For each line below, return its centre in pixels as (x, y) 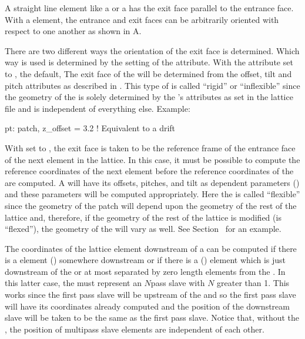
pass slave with (178, 283)
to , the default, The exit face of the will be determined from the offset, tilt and (148, 73)
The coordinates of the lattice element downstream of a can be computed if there (151, 248)
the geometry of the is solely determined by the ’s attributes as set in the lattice (149, 97)
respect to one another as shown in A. (73, 31)
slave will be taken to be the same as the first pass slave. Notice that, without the (152, 318)
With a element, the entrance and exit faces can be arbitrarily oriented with (142, 19)
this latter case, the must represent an (73, 283)
